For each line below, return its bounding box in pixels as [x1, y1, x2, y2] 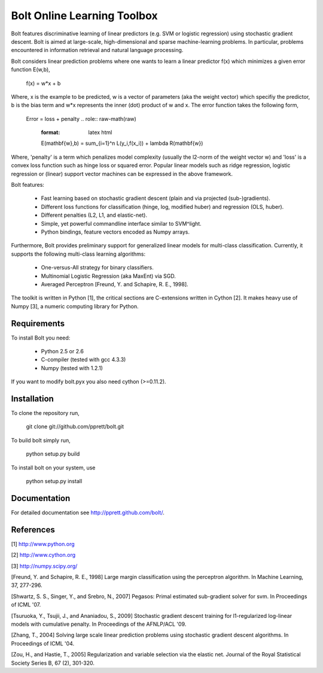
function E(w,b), [11, 66, 50, 73]
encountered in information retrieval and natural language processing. [11, 47, 184, 54]
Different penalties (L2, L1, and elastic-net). [41, 211, 148, 219]
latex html [88, 129, 112, 136]
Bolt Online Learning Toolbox [11, 9, 158, 22]
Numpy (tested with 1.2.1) [41, 364, 103, 371]
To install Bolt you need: [11, 334, 71, 341]
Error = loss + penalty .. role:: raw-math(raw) [26, 115, 137, 122]
